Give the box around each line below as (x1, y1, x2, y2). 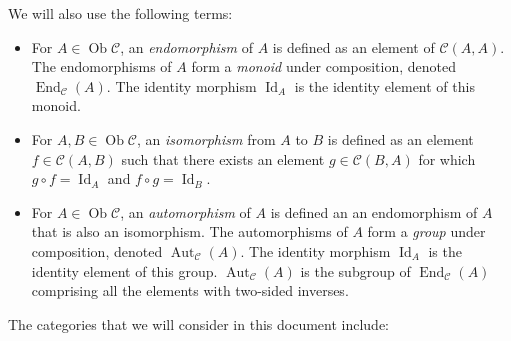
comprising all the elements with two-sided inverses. (31, 280, 349, 301)
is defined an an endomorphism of (270, 201, 478, 222)
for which (418, 148, 476, 169)
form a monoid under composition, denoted (191, 56, 457, 77)
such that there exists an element (121, 148, 325, 169)
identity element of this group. (31, 260, 218, 281)
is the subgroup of (300, 260, 411, 281)
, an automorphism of (120, 201, 251, 222)
